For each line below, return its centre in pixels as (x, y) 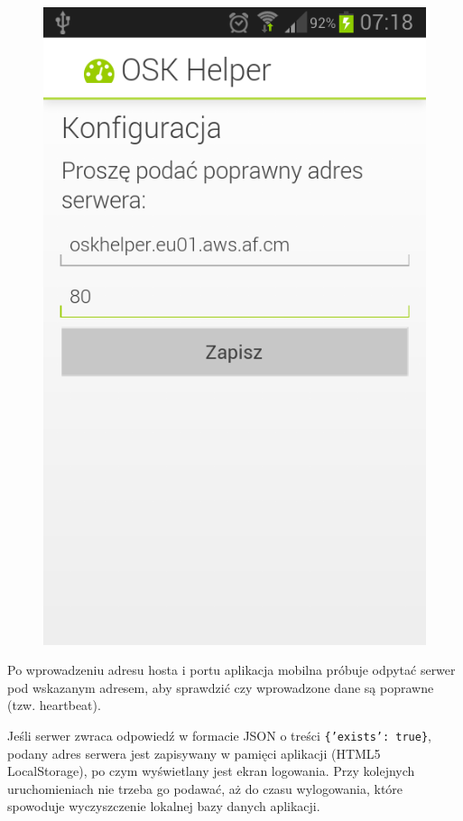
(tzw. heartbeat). (54, 705)
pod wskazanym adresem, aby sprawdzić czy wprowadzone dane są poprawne (221, 687)
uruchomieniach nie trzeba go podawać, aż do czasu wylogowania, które (205, 788)
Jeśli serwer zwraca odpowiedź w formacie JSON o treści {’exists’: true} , (219, 736)
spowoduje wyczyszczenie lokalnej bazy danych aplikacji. (164, 806)
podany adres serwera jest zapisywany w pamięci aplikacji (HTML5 (194, 753)
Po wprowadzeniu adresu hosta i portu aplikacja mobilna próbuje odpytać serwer (231, 670)
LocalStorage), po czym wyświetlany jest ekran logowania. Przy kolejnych (211, 771)
